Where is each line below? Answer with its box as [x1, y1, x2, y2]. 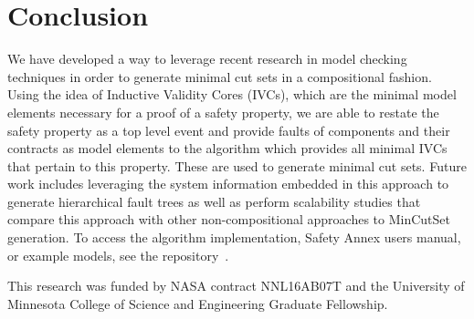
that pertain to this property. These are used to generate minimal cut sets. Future [7, 156, 467, 175]
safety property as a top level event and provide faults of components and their [7, 120, 450, 139]
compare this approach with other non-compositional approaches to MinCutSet [7, 210, 450, 229]
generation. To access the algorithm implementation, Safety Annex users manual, [7, 228, 461, 247]
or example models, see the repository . [7, 245, 229, 264]
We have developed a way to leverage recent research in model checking [7, 49, 407, 68]
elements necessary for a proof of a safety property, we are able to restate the [7, 102, 439, 121]
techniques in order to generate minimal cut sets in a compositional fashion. [7, 67, 432, 86]
